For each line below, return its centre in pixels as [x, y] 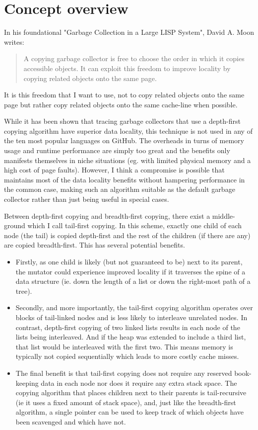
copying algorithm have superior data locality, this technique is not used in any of [128, 130]
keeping [27, 383]
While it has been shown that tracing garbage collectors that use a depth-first [122, 121]
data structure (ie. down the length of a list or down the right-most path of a [133, 281]
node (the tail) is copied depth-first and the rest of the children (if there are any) [127, 235]
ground [15, 225]
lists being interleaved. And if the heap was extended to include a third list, [131, 337]
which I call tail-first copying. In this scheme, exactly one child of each [135, 225]
